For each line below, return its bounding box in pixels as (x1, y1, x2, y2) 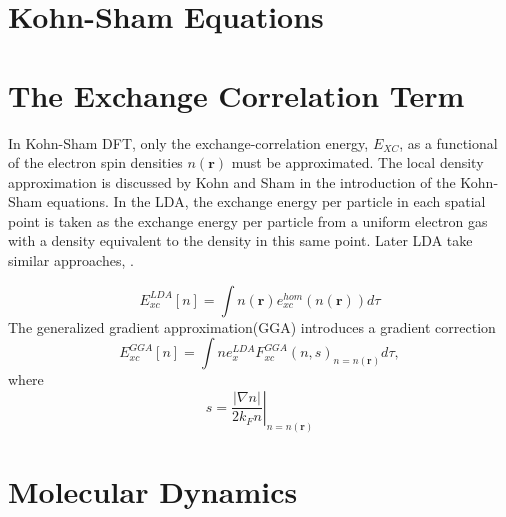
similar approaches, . (8, 250, 134, 271)
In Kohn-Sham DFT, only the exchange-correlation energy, (8, 132, 369, 153)
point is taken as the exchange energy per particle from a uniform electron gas (8, 210, 488, 231)
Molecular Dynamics (8, 470, 298, 511)
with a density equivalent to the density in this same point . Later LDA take (8, 230, 473, 251)
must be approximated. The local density (231, 152, 484, 173)
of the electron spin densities (8, 152, 183, 173)
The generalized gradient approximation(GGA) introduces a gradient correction (8, 316, 496, 337)
